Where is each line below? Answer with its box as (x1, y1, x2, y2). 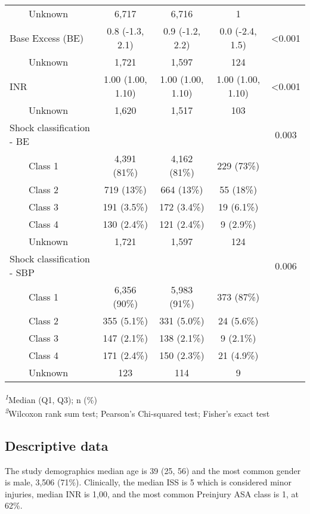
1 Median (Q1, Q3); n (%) (5, 392, 97, 405)
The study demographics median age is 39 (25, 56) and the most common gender (5, 464, 301, 476)
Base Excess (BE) (10, 30, 84, 45)
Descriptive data (5, 436, 108, 454)
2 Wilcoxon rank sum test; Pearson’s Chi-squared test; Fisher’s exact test (5, 405, 270, 419)
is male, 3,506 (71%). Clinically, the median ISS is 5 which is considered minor (5, 476, 292, 488)
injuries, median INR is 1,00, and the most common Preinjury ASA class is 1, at (5, 487, 299, 500)
